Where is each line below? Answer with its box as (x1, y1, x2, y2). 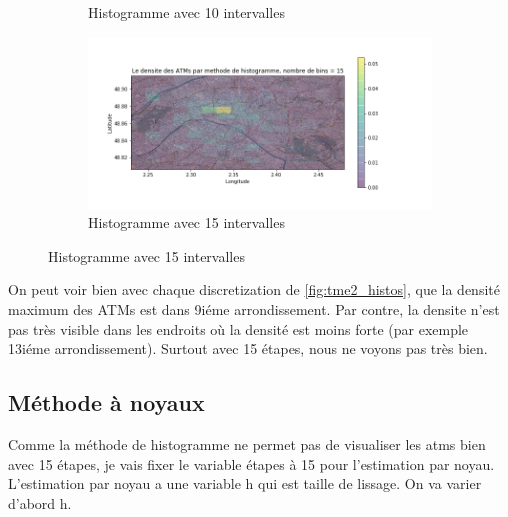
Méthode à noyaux (8, 387, 205, 418)
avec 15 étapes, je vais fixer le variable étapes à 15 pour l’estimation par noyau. (8, 453, 495, 474)
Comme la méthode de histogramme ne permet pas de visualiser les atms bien (8, 433, 486, 454)
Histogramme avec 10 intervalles (88, 2, 285, 22)
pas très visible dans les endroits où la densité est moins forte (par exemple (8, 318, 469, 339)
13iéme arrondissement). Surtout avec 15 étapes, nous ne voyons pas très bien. (8, 338, 488, 359)
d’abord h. (8, 492, 72, 513)
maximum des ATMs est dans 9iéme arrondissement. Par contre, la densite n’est (8, 298, 500, 319)
